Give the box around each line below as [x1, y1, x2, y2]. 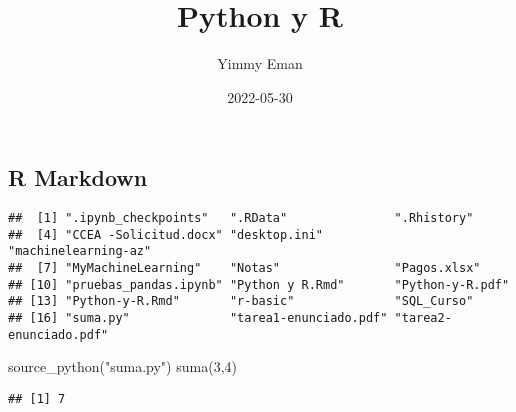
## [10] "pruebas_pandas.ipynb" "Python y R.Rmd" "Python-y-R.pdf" [8, 277, 510, 292]
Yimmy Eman [217, 53, 303, 74]
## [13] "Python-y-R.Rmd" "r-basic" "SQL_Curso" [8, 294, 474, 309]
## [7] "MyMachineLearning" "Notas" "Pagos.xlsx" [8, 261, 481, 276]
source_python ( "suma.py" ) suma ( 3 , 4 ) [8, 356, 237, 377]
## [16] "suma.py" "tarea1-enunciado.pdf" [8, 311, 388, 326]
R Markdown [8, 162, 148, 193]
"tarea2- [394, 311, 452, 326]
